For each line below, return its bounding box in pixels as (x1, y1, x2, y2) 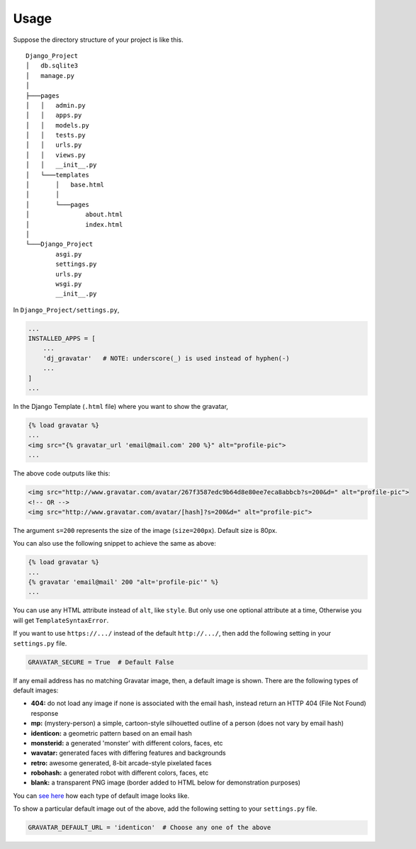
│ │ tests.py (26, 131, 86, 140)
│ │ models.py (26, 121, 90, 129)
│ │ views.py (26, 151, 86, 159)
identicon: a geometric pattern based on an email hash (30, 729, 193, 737)
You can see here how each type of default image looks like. (13, 791, 190, 800)
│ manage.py (26, 72, 74, 79)
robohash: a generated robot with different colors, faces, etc (30, 769, 209, 777)
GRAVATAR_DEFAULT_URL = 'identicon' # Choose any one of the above (28, 823, 271, 832)
